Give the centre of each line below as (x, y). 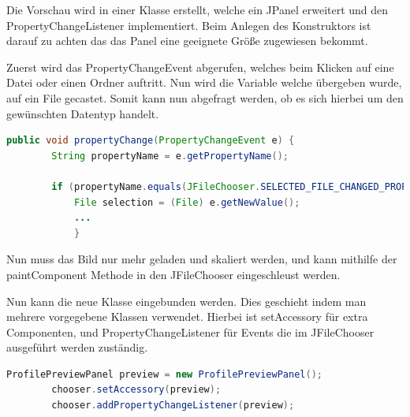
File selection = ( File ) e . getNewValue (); (187, 202)
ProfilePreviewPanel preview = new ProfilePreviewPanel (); (164, 374)
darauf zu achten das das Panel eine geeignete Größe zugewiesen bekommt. (187, 41)
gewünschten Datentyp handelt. (83, 113)
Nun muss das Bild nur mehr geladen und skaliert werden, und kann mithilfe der (202, 259)
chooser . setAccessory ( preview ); (136, 390)
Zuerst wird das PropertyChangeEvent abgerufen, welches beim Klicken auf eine (200, 67)
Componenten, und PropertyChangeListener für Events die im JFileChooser (190, 331)
